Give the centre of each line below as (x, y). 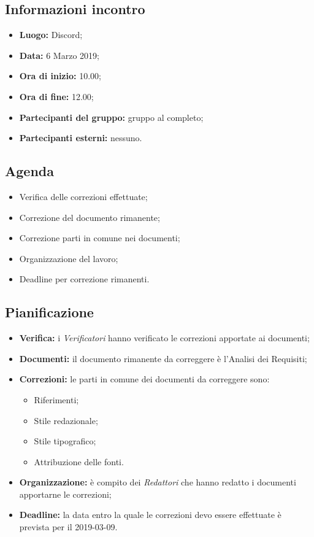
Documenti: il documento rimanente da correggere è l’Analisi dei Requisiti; (163, 358)
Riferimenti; (56, 399)
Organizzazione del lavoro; (69, 258)
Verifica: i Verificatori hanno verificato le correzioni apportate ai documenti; (164, 338)
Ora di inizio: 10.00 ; (60, 76)
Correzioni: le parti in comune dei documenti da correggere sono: (144, 379)
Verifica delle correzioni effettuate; (83, 196)
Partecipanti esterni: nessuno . (81, 138)
